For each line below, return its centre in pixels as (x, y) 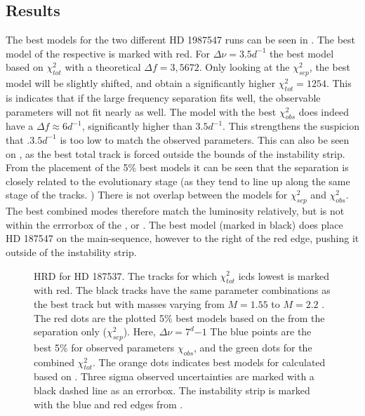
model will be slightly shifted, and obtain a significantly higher (141, 83)
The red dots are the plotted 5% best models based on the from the (179, 317)
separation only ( (70, 331)
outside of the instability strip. (71, 251)
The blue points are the (261, 331)
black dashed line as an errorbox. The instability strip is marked (172, 390)
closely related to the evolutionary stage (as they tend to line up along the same (178, 181)
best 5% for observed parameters (104, 347)
